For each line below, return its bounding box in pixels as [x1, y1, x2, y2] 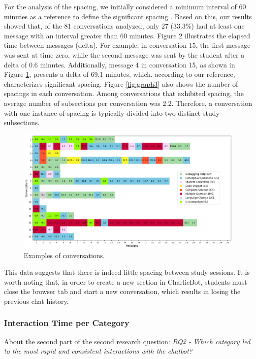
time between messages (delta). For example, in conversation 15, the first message [4, 40, 251, 50]
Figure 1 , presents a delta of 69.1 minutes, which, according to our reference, [4, 69, 235, 79]
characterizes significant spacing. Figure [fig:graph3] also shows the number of [4, 78, 238, 89]
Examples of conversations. [24, 250, 105, 261]
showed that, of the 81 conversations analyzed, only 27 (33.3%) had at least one [4, 21, 245, 31]
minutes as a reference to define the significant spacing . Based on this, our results [4, 11, 252, 21]
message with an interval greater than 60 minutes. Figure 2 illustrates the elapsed [4, 30, 251, 40]
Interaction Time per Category [4, 317, 129, 329]
